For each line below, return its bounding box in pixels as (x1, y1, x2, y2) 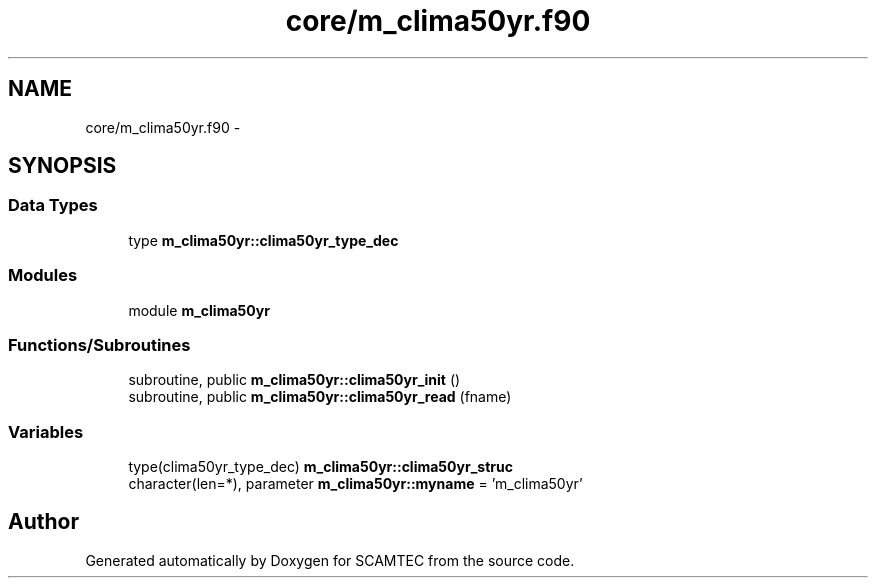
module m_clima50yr (128, 301, 270, 319)
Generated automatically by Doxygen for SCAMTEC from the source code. (85, 551, 575, 569)
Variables (8, 421, 84, 442)
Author (8, 509, 79, 535)
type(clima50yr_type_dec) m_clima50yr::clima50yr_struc (128, 458, 513, 476)
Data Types (8, 195, 98, 216)
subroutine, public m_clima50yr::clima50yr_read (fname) (128, 388, 512, 406)
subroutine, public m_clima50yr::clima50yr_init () (128, 371, 461, 389)
